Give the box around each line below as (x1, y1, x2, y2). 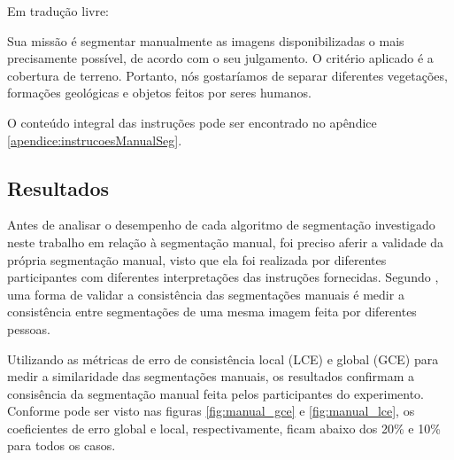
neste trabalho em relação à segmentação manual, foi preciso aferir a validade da (7, 232, 444, 251)
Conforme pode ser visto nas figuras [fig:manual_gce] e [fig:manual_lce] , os (7, 402, 415, 420)
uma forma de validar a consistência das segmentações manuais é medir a (7, 285, 404, 303)
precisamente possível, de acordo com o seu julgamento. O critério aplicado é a (7, 49, 434, 67)
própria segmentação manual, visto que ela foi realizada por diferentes (7, 250, 387, 269)
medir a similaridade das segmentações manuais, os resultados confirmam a (7, 367, 414, 386)
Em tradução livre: (7, 2, 110, 19)
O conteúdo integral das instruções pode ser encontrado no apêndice (7, 113, 377, 131)
